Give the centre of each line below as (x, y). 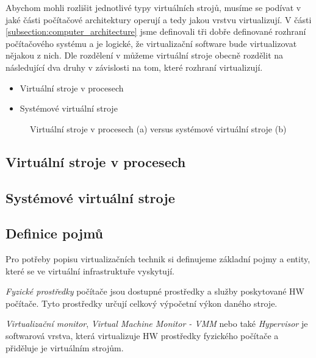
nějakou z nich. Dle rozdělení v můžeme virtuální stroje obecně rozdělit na (145, 55)
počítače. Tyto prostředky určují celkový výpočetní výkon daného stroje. (142, 303)
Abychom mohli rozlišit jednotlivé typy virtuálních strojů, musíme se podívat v (153, 7)
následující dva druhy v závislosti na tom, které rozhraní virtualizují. (134, 67)
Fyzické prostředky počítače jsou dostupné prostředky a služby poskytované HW (155, 291)
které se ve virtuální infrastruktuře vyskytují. (90, 270)
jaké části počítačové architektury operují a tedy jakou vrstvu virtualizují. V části (159, 19)
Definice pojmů (55, 233)
